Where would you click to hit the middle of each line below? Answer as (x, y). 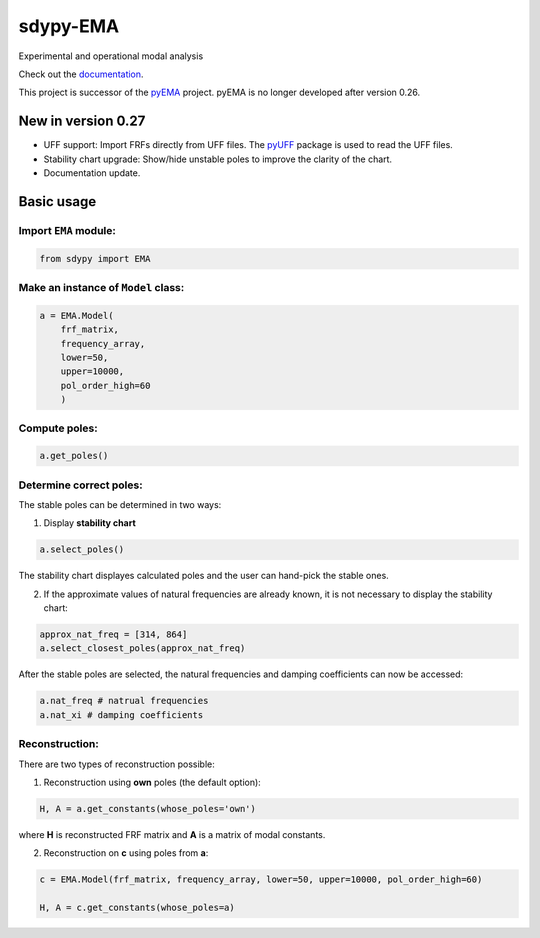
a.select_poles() (82, 549)
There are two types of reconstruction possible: (116, 764)
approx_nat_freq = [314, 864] (113, 634)
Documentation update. (92, 173)
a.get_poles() (74, 456)
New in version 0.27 (82, 121)
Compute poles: (58, 428)
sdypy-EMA (69, 26)
